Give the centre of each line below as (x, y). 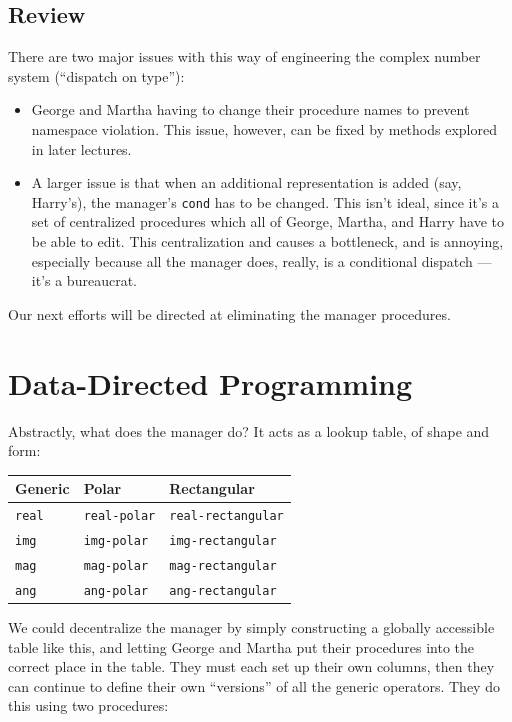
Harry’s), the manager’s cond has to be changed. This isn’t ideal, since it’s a (265, 201)
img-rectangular (223, 540)
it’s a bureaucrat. (84, 280)
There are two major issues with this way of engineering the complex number (244, 56)
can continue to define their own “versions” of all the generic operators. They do (254, 685)
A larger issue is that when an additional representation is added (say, (246, 182)
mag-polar (116, 565)
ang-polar (116, 590)
